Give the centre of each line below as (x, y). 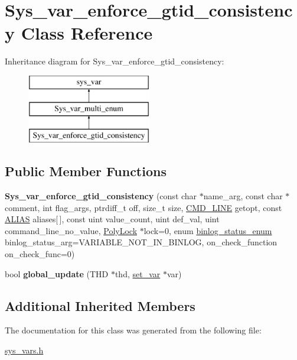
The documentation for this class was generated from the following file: (133, 330)
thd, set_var (138, 273)
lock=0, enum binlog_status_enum (208, 230)
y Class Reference (79, 33)
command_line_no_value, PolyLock (71, 230)
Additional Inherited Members (100, 305)
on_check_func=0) (40, 254)
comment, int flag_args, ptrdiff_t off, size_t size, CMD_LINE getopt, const (143, 207)
